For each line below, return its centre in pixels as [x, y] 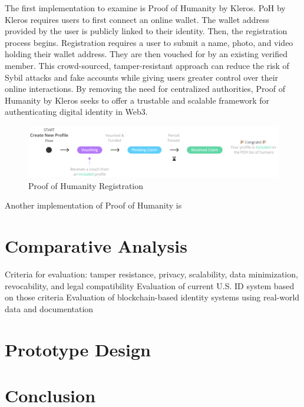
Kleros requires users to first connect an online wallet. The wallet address [137, 19]
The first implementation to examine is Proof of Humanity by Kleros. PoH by [145, 8]
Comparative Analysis [96, 246]
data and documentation [49, 308]
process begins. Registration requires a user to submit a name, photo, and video [149, 42]
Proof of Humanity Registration [86, 185]
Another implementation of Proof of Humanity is [93, 205]
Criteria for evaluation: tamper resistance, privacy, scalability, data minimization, [151, 274]
